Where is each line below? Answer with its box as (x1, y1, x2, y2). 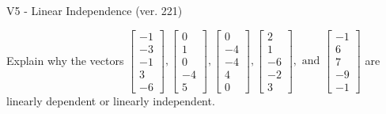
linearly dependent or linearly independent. (6, 92, 215, 108)
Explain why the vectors (6, 51, 124, 68)
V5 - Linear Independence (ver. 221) (6, 2, 183, 18)
